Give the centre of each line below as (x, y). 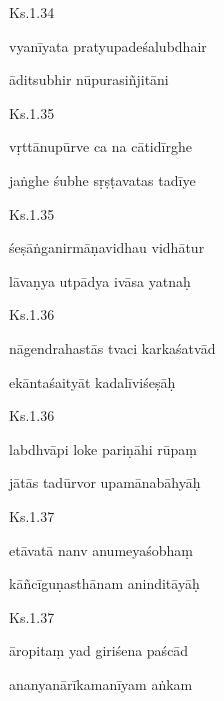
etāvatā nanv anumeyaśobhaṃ (101, 549)
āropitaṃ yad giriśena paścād (99, 650)
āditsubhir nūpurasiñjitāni (89, 79)
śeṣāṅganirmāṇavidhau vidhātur (107, 247)
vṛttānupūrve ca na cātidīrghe (100, 146)
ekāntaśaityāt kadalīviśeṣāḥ (92, 381)
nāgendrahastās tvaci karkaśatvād (112, 347)
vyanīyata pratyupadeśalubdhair (108, 45)
